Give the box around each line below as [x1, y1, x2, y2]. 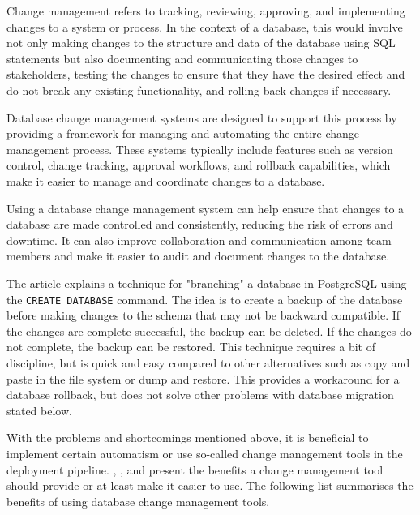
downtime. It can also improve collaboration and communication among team [6, 231, 392, 248]
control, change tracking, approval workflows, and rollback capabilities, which [6, 157, 391, 174]
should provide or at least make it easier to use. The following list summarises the [6, 477, 414, 494]
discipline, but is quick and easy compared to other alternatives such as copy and [6, 354, 410, 371]
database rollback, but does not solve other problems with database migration [6, 386, 394, 403]
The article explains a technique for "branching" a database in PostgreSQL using [6, 274, 407, 291]
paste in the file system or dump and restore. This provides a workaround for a [6, 370, 400, 387]
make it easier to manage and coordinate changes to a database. [6, 172, 325, 189]
